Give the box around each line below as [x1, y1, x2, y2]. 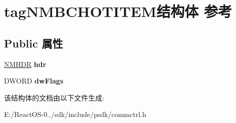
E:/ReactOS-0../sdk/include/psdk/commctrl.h [4, 109, 146, 119]
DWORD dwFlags [4, 75, 64, 86]
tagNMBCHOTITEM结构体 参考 [4, 1, 232, 21]
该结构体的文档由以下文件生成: [4, 92, 104, 102]
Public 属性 [4, 35, 63, 50]
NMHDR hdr [4, 58, 47, 69]
